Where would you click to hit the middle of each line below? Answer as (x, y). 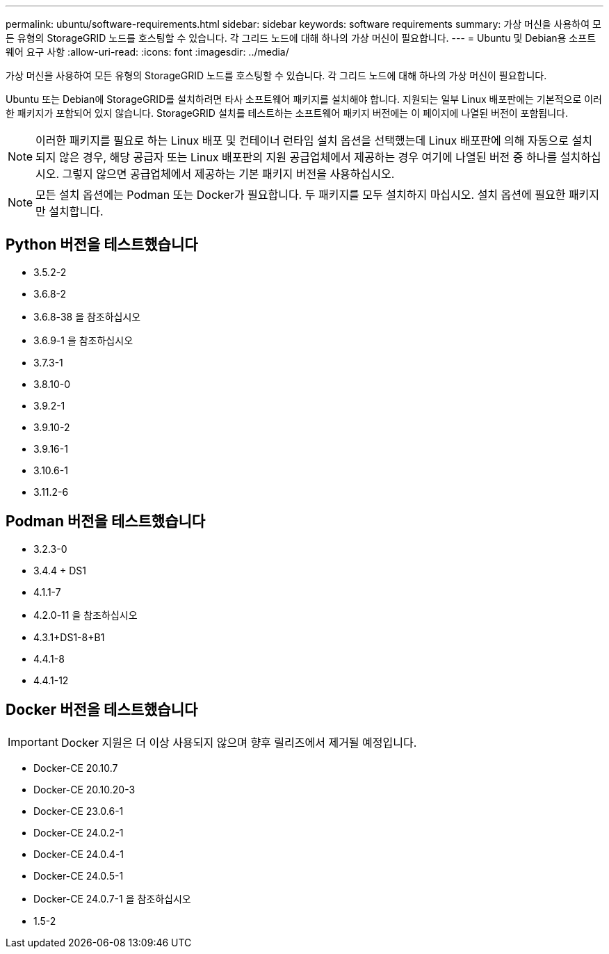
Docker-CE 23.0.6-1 (79, 811)
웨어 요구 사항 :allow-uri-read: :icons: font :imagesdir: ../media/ (147, 52)
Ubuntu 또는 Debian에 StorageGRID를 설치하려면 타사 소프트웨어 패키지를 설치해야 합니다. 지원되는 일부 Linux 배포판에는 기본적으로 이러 (304, 99)
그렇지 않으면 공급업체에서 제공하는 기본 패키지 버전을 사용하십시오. (228, 174)
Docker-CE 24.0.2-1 (79, 832)
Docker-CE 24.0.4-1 (79, 854)
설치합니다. (76, 211)
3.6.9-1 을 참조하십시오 (83, 340)
